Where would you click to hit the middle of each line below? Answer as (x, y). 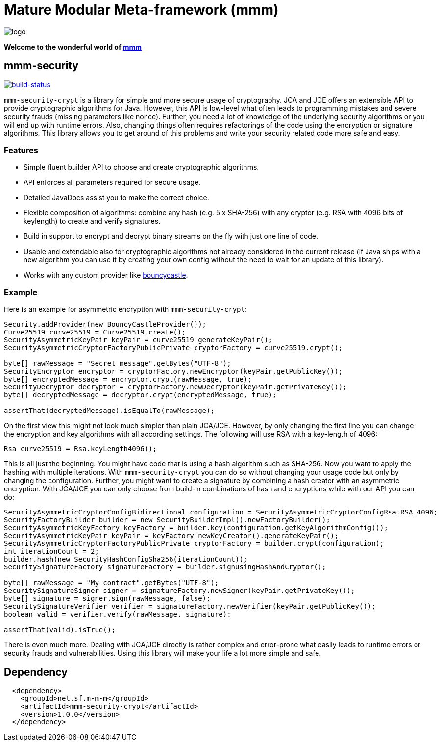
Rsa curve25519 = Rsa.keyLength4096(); (80, 449)
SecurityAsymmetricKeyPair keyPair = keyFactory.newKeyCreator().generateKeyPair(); (171, 536)
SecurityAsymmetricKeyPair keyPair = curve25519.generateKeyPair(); (138, 340)
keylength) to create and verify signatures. (92, 221)
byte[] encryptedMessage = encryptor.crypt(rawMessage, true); (128, 379)
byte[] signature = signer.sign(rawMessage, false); (107, 599)
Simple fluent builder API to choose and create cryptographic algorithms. (141, 167)
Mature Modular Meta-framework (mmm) (141, 10)
